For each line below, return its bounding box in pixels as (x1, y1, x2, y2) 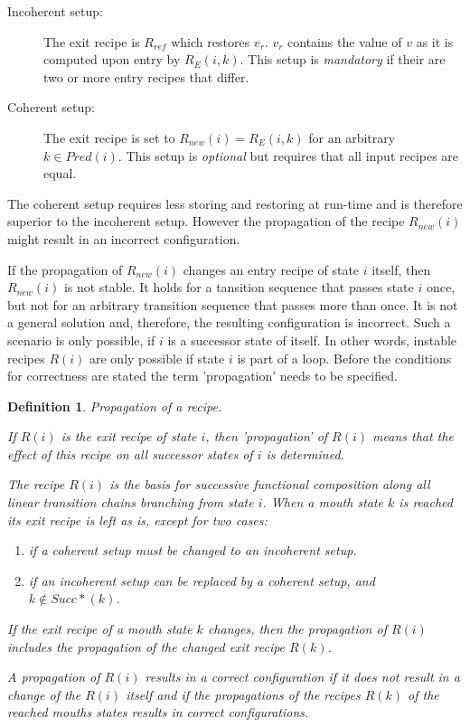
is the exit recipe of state (61, 427, 197, 446)
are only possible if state (89, 348, 225, 367)
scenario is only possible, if (7, 330, 155, 349)
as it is (416, 32, 454, 51)
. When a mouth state (262, 493, 384, 512)
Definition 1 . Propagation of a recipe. (7, 396, 222, 415)
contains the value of (287, 32, 402, 51)
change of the (7, 685, 81, 703)
